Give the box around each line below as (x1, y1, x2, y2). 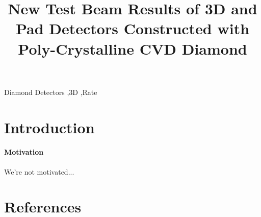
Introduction (4, 116, 95, 137)
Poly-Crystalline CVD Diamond (18, 38, 247, 59)
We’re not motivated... (4, 166, 74, 177)
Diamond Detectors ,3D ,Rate (4, 86, 97, 97)
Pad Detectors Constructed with (15, 18, 250, 39)
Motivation (4, 147, 44, 157)
